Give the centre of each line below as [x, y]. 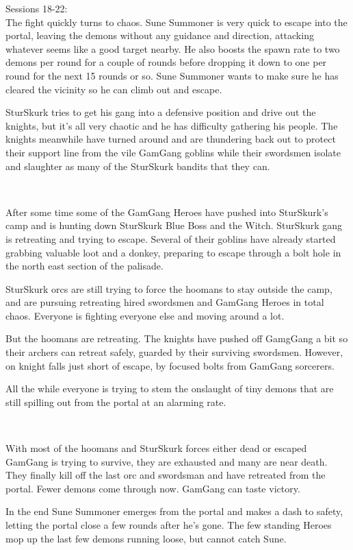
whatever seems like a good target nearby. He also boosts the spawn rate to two [173, 48]
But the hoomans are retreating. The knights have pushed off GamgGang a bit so [177, 338]
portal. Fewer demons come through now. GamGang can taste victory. [153, 488]
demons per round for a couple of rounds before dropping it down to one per [166, 62]
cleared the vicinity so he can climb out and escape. [114, 89]
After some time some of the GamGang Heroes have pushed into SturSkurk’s [167, 212]
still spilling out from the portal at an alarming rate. [116, 402]
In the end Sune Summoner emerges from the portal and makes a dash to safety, [174, 511]
